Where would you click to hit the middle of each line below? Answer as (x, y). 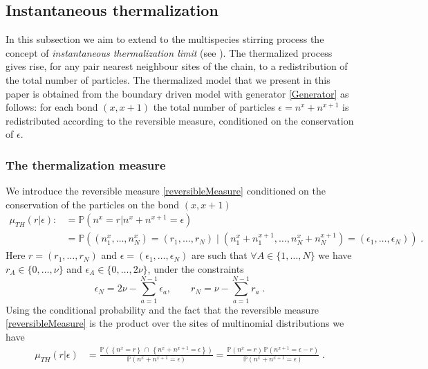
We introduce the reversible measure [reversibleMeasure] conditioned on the (166, 191)
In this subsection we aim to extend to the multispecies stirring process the (165, 39)
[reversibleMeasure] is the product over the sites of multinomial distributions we (175, 323)
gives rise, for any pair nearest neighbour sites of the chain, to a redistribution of (177, 66)
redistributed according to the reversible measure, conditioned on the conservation (180, 120)
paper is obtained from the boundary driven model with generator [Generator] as (177, 93)
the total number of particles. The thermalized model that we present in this (168, 79)
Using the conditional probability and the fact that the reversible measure (162, 309)
